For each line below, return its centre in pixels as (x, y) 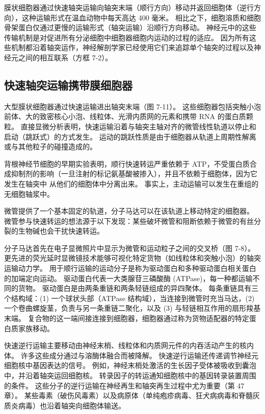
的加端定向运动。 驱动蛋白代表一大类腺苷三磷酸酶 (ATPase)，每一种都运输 (128, 278)
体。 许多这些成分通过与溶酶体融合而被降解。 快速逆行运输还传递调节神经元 (131, 355)
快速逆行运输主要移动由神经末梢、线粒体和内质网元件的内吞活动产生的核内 (129, 345)
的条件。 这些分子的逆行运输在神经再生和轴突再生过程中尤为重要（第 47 (124, 385)
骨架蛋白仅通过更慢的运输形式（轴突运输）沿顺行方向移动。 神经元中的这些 (130, 27)
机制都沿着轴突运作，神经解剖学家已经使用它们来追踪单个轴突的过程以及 (132, 47)
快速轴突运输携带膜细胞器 (68, 85)
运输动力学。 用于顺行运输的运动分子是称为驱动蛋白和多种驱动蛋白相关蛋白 (130, 268)
